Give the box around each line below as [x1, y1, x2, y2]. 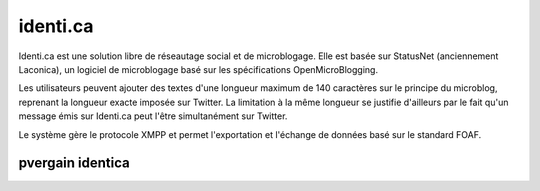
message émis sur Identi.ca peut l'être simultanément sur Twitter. [18, 110, 288, 122]
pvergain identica [18, 155, 130, 172]
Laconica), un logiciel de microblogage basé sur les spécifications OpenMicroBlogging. [18, 63, 379, 75]
